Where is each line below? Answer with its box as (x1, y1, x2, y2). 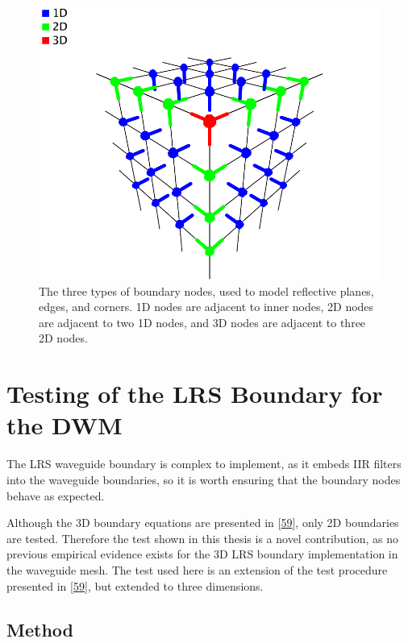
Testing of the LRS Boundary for (6, 377, 383, 410)
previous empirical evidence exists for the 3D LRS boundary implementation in (6, 546, 398, 562)
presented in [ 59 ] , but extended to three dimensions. (6, 577, 264, 594)
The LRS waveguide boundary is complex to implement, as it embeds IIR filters (6, 455, 402, 472)
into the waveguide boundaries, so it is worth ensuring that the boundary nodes (6, 471, 401, 487)
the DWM (6, 409, 123, 442)
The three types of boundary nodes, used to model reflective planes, (39, 282, 374, 299)
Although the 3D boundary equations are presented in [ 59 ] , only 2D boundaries (6, 514, 399, 531)
